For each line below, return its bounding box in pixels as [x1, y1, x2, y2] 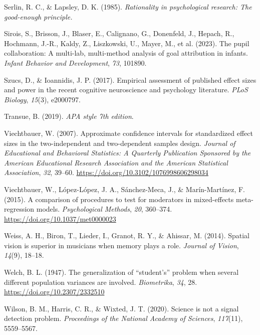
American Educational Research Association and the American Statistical [4, 157, 228, 167]
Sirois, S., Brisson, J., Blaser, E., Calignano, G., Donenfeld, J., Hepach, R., [4, 28, 234, 39]
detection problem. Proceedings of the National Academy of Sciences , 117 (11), [4, 313, 243, 323]
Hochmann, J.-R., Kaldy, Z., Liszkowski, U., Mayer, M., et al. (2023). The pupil [4, 38, 249, 48]
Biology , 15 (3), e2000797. [4, 94, 81, 104]
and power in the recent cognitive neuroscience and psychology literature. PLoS [4, 84, 248, 95]
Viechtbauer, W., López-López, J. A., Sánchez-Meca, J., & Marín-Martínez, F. [4, 184, 245, 194]
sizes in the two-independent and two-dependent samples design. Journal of [4, 137, 235, 148]
